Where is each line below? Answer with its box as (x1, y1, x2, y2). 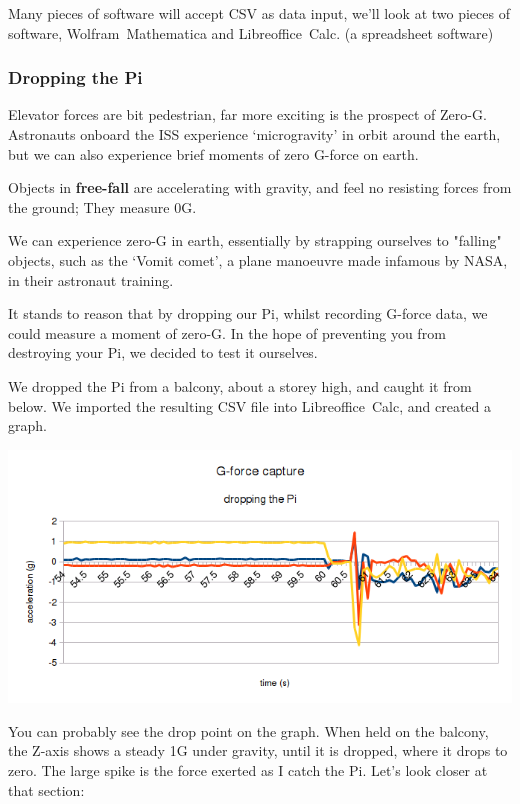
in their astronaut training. (8, 269, 174, 290)
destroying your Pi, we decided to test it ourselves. (8, 342, 318, 363)
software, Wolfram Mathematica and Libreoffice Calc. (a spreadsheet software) (8, 22, 494, 43)
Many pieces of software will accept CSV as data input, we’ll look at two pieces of (8, 3, 510, 23)
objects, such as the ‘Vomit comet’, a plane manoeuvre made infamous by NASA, (8, 249, 508, 270)
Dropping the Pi (8, 65, 143, 90)
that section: (8, 779, 85, 800)
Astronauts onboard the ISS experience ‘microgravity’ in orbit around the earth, (8, 124, 501, 144)
